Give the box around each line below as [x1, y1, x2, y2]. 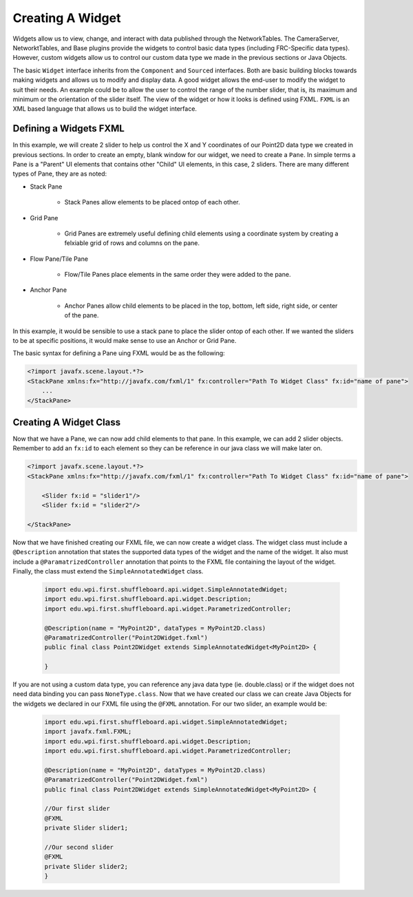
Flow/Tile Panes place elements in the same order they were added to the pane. [64, 271, 291, 279]
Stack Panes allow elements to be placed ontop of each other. [64, 198, 240, 207]
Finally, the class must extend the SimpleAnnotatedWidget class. [12, 567, 204, 575]
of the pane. [64, 311, 99, 319]
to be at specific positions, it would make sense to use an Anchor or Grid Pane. [12, 337, 237, 345]
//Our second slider [44, 843, 114, 851]
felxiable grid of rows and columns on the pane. [64, 239, 200, 247]
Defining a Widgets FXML [12, 123, 125, 134]
